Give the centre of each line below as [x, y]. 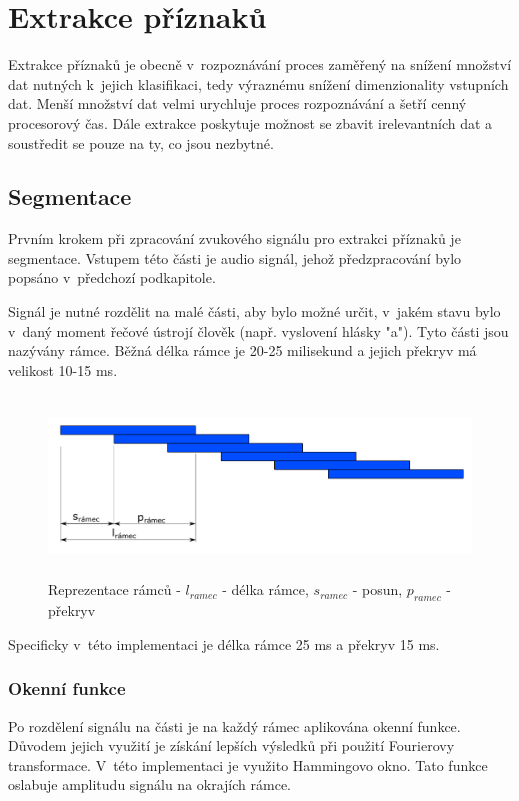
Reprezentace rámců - [114, 589]
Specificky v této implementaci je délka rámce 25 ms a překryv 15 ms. [224, 643]
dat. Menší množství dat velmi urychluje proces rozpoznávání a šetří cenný [237, 103]
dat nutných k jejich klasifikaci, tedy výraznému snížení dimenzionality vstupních [258, 83]
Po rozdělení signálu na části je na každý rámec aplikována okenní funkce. [234, 725]
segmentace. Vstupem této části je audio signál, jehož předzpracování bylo [235, 257]
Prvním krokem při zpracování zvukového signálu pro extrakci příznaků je [234, 238]
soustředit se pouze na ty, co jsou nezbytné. [141, 142]
